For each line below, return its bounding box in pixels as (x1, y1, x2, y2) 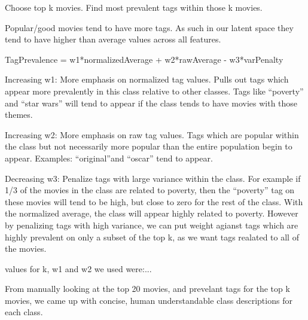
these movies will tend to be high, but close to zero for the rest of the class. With (5, 195, 303, 208)
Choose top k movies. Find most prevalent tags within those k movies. (5, 1, 263, 13)
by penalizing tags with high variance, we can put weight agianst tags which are (5, 218, 298, 231)
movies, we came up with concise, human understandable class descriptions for (5, 294, 292, 306)
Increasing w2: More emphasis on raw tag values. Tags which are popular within (5, 128, 299, 141)
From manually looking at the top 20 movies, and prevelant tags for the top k (5, 282, 290, 295)
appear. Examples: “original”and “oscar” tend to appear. (5, 151, 213, 164)
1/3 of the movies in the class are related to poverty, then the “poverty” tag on (5, 184, 295, 196)
